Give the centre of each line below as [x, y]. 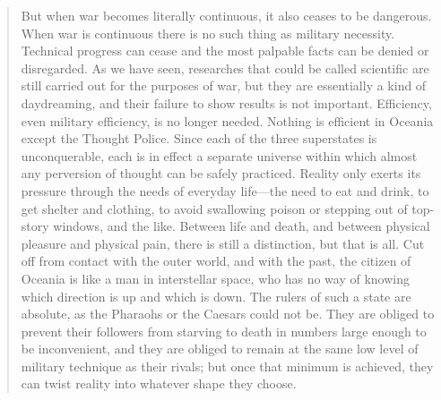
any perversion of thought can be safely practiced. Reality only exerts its [221, 173]
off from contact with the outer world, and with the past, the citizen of [216, 261]
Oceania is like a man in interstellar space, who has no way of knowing [215, 278]
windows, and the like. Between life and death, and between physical [242, 226]
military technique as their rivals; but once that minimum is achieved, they [227, 366]
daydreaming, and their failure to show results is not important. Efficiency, [226, 102]
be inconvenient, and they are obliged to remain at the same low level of [220, 349]
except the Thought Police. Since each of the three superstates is [199, 138]
